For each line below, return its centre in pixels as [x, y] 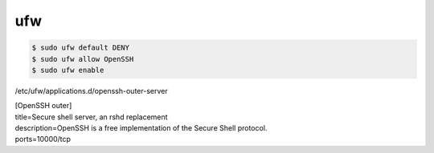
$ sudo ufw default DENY [81, 48]
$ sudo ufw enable [68, 70]
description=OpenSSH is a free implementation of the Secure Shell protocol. [141, 128]
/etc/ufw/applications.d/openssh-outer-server [91, 91]
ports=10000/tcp [43, 139]
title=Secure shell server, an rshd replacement [91, 117]
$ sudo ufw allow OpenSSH [83, 59]
